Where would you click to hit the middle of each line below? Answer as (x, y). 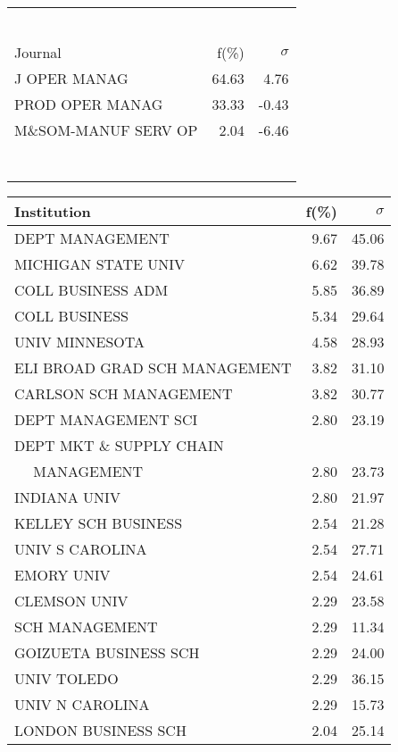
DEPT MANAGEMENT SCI (106, 419)
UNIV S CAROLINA (81, 549)
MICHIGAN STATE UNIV (100, 264)
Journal (38, 52)
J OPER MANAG (71, 78)
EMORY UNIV (62, 575)
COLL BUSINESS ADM (91, 290)
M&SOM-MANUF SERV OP (106, 130)
